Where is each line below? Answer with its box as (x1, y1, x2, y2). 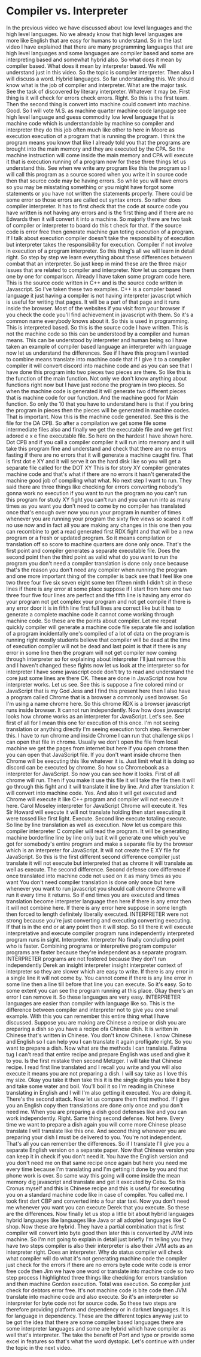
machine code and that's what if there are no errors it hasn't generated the (6, 470, 190, 478)
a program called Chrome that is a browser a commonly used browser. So (6, 693, 188, 700)
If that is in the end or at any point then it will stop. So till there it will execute (6, 923, 194, 930)
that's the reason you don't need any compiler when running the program (6, 566, 187, 573)
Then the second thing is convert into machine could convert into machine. (6, 100, 191, 107)
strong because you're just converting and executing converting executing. (6, 916, 191, 924)
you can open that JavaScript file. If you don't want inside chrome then (6, 751, 181, 758)
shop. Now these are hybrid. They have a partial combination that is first (6, 1223, 184, 1230)
